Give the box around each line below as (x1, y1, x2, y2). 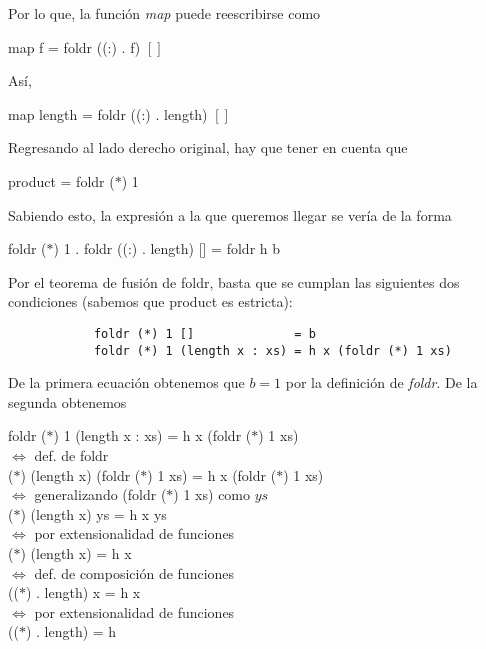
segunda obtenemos (8, 391, 127, 412)
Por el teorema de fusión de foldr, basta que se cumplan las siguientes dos (8, 271, 460, 292)
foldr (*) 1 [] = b (93, 326, 316, 341)
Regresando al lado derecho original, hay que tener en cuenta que (8, 137, 408, 158)
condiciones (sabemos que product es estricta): (8, 291, 293, 312)
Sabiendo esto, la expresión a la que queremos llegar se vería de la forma (8, 204, 452, 225)
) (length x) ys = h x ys (20, 503, 167, 524)
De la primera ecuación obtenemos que (8, 372, 245, 393)
